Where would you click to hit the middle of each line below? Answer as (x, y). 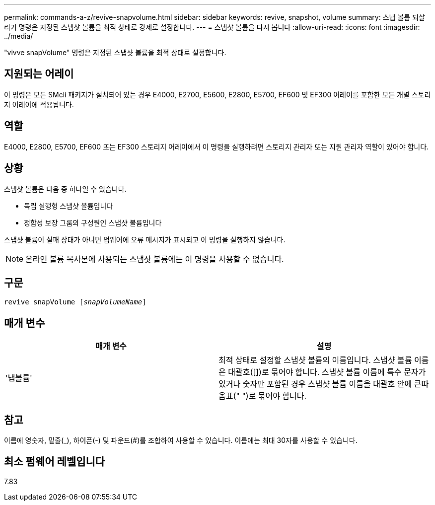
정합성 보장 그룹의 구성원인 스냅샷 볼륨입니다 (93, 222)
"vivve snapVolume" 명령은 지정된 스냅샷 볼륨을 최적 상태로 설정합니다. (115, 52)
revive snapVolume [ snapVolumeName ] (75, 302)
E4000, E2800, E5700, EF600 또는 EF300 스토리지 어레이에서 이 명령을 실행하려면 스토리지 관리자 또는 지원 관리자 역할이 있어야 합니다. (217, 146)
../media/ (19, 36)
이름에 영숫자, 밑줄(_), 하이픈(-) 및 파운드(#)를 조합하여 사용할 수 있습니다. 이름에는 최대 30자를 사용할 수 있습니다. (181, 440)
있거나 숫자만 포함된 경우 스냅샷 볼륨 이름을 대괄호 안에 (315, 384)
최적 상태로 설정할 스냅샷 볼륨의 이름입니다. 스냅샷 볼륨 (315, 360)
